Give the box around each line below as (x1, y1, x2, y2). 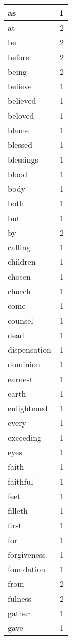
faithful (8, 475, 33, 487)
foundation (8, 563, 46, 575)
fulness (8, 593, 31, 604)
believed (8, 95, 36, 106)
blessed (8, 139, 33, 150)
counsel (8, 314, 33, 326)
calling (8, 241, 31, 253)
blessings (8, 153, 38, 165)
